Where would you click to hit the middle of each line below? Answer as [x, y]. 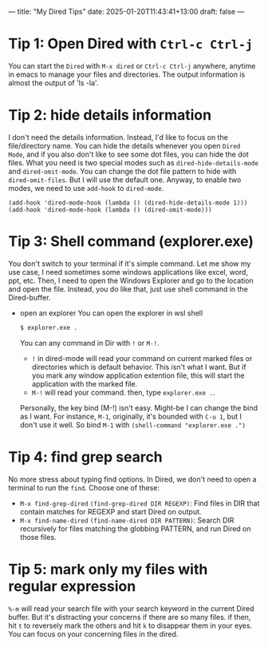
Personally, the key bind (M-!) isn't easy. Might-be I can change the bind [138, 407]
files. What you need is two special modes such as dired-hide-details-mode [134, 162]
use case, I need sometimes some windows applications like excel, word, [128, 272]
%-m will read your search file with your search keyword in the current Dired [131, 608]
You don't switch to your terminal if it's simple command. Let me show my [130, 264]
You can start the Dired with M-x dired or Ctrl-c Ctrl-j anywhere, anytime [132, 65]
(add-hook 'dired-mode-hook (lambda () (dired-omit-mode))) [110, 210]
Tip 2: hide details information [110, 115]
